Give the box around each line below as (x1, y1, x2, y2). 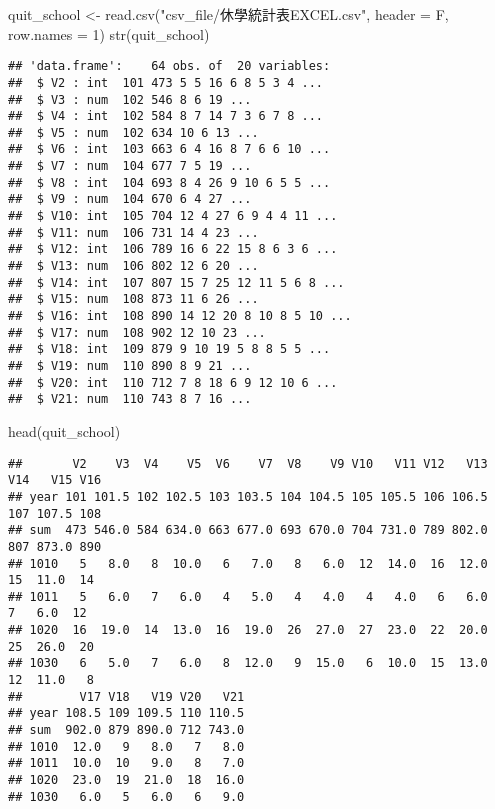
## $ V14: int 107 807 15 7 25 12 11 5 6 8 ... (8, 275, 345, 290)
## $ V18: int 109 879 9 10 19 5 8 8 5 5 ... (8, 342, 331, 357)
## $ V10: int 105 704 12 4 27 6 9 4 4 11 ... (8, 209, 338, 224)
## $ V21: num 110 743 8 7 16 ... (8, 392, 252, 407)
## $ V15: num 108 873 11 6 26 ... (8, 292, 259, 307)
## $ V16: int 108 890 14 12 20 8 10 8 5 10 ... (8, 309, 352, 324)
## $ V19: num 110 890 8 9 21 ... (8, 359, 252, 373)
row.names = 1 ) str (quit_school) (8, 23, 210, 44)
